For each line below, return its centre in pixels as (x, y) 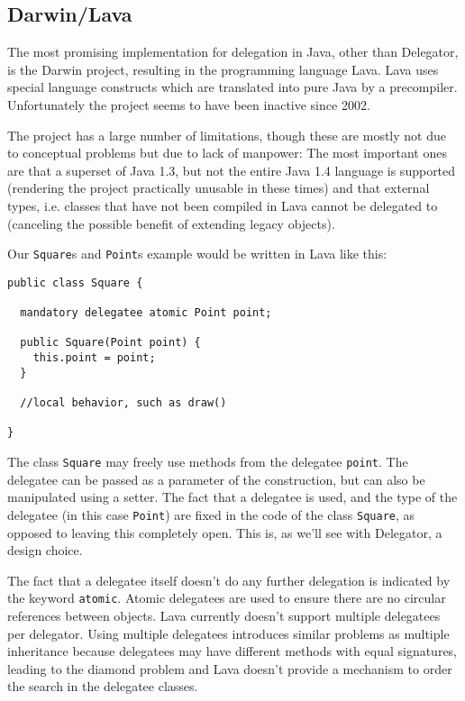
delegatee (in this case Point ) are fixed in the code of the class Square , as (211, 514)
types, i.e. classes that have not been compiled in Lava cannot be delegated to (223, 205)
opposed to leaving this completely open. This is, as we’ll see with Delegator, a (225, 532)
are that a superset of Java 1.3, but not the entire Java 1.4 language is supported (232, 170)
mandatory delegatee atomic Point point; (146, 313)
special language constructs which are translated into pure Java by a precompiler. (232, 87)
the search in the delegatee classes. (103, 686)
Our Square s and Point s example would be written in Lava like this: (197, 254)
